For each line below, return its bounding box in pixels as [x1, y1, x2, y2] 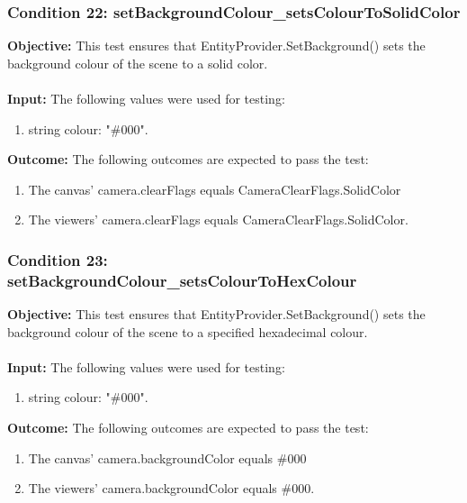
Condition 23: [7, 248, 108, 270]
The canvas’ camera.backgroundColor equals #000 [28, 448, 307, 467]
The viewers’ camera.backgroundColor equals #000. [28, 479, 315, 498]
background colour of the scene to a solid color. [7, 53, 268, 72]
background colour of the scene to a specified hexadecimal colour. [7, 322, 368, 341]
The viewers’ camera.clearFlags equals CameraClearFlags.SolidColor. [28, 210, 409, 229]
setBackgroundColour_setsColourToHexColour [7, 269, 357, 291]
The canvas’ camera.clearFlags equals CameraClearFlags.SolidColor [28, 179, 401, 198]
